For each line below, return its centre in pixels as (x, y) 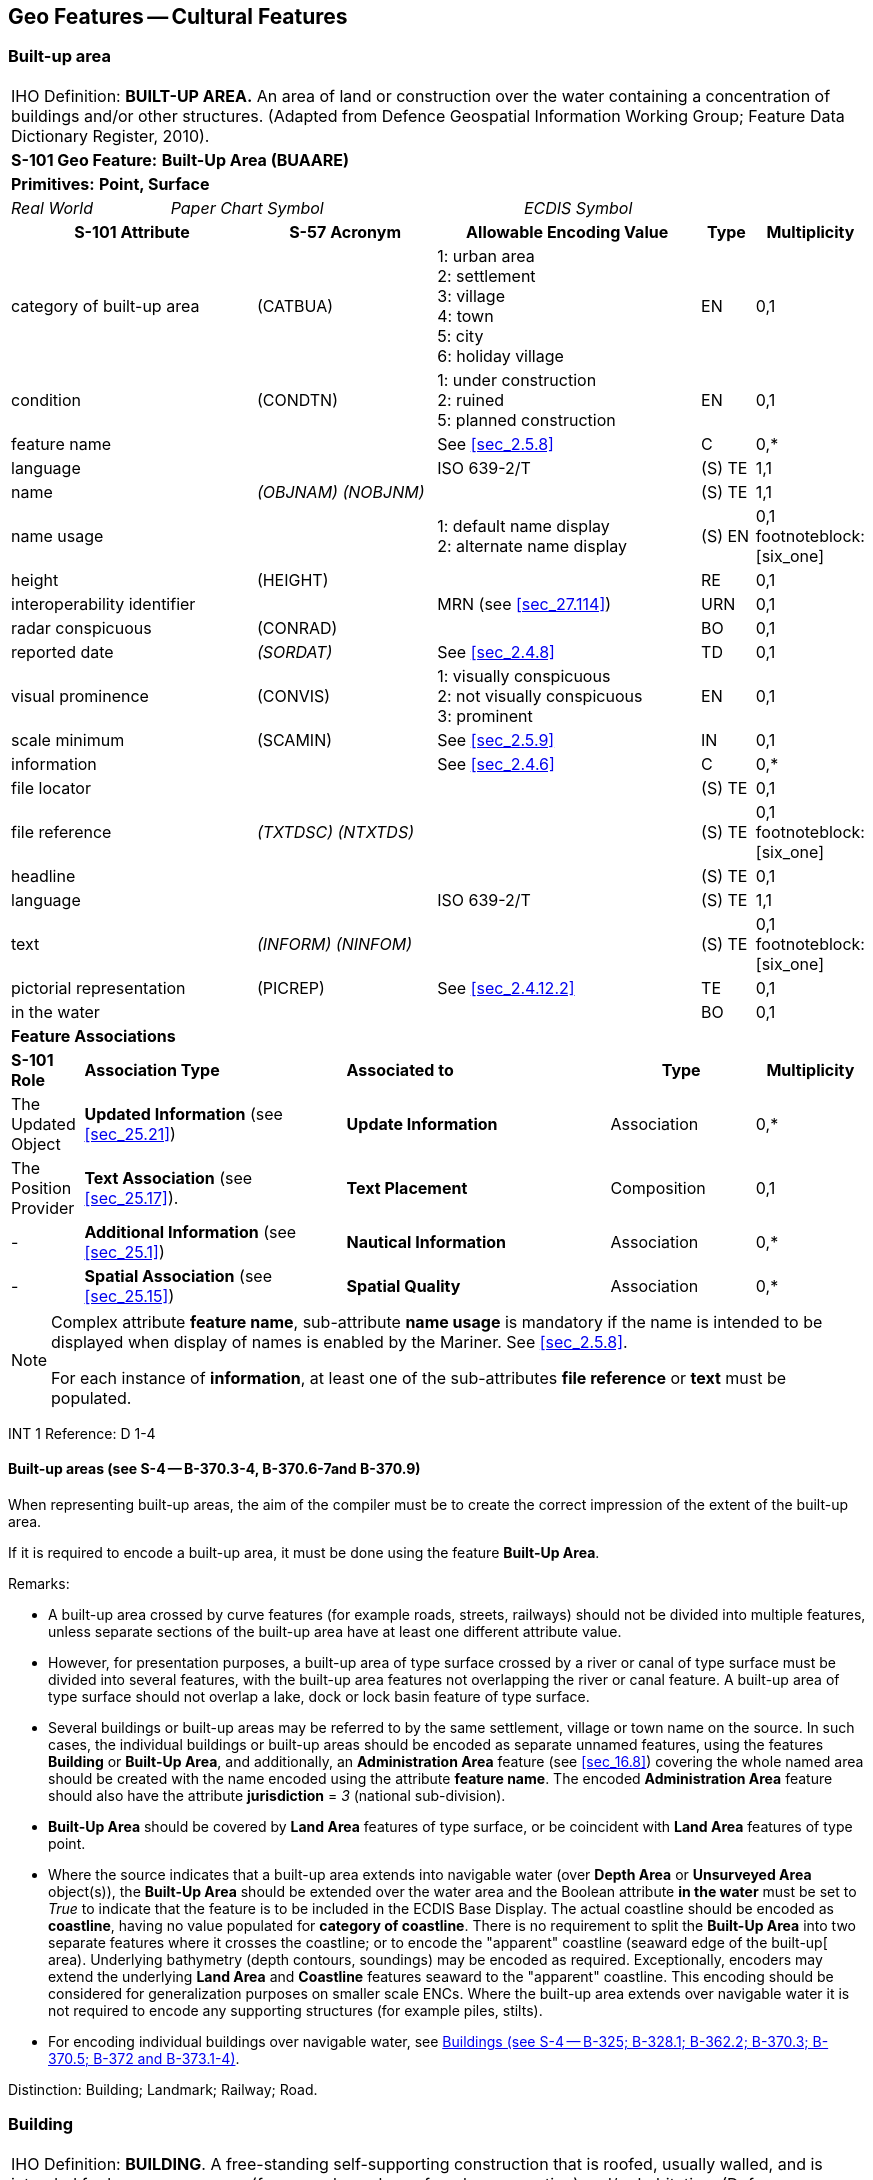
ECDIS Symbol (578, 207)
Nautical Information (426, 1241)
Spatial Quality (403, 1285)
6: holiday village (500, 355)
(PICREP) (290, 987)
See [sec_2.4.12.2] (506, 987)
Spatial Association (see (178, 1275)
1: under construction (517, 379)
